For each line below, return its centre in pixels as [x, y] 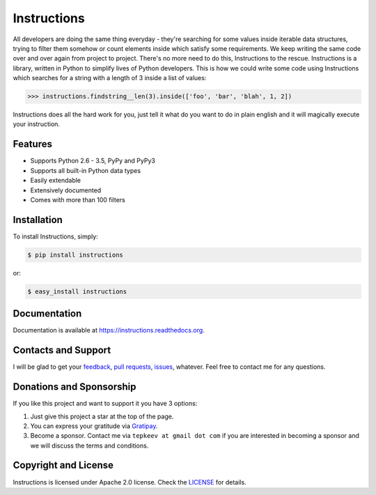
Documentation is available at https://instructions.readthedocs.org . [109, 330]
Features [32, 144]
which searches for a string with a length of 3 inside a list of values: [110, 78]
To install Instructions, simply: [56, 236]
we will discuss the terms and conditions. [89, 445]
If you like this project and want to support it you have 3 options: [105, 404]
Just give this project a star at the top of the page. [102, 416]
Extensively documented [66, 190]
